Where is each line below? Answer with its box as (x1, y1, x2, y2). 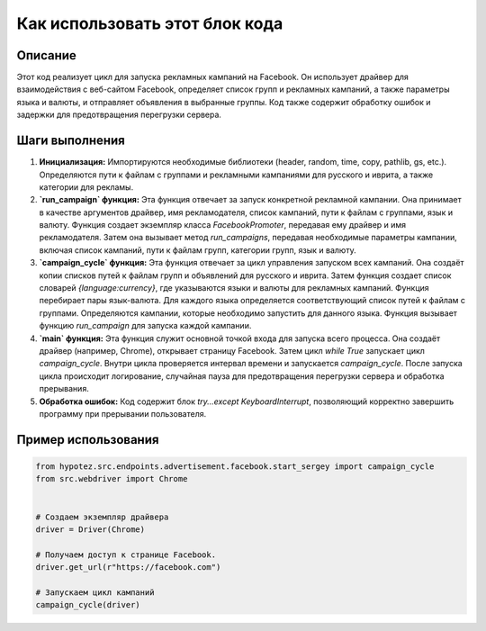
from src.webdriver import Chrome (35, 473, 188, 484)
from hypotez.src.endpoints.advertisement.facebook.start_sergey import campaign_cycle (35, 461, 435, 472)
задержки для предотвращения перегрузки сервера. (16, 109, 222, 121)
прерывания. (39, 383, 89, 394)
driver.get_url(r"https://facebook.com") (35, 563, 221, 572)
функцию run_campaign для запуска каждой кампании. (39, 320, 252, 331)
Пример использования (16, 432, 159, 447)
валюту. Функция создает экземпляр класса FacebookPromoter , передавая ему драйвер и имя (39, 220, 407, 230)
